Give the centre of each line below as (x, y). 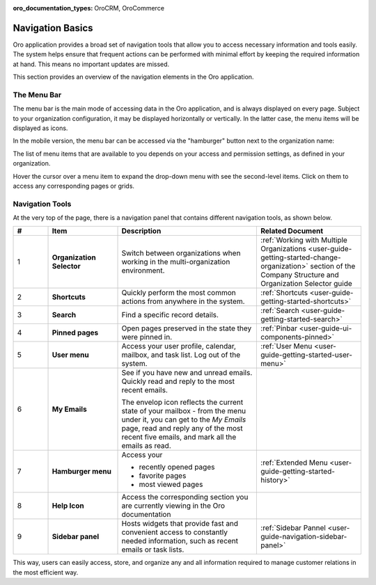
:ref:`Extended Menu (295, 463)
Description (141, 231)
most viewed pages (171, 485)
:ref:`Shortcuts (284, 293)
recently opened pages (177, 467)
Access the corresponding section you (185, 497)
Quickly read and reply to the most (178, 381)
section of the (333, 266)
